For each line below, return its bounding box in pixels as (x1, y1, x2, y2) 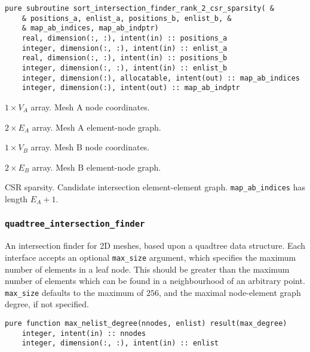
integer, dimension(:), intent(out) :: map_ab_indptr (22, 84, 240, 92)
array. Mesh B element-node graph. (32, 160, 161, 173)
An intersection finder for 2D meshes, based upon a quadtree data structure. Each (5, 239, 306, 252)
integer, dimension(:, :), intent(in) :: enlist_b (22, 63, 228, 72)
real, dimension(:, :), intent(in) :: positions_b (22, 54, 228, 63)
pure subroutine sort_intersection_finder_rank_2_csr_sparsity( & (5, 4, 275, 13)
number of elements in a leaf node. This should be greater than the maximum (5, 263, 290, 275)
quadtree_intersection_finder (5, 219, 145, 229)
